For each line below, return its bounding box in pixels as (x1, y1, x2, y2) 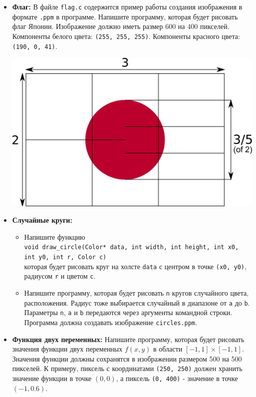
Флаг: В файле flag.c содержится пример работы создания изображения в (12, 1, 243, 11)
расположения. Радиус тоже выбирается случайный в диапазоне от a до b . (24, 297, 250, 308)
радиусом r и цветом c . (24, 271, 96, 281)
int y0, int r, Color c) (24, 254, 107, 261)
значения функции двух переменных (12, 344, 123, 354)
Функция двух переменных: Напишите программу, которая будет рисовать (12, 334, 245, 344)
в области (153, 344, 183, 354)
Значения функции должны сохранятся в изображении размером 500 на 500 (12, 353, 242, 364)
